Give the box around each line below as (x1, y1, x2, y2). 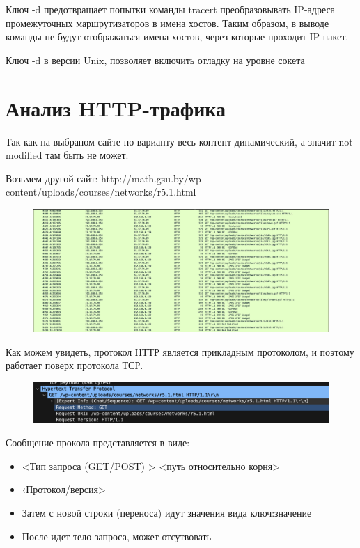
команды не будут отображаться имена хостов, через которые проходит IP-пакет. (6, 29, 349, 44)
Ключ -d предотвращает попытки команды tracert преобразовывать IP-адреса (6, 2, 336, 16)
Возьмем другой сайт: (6, 171, 98, 185)
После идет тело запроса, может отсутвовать (22, 529, 212, 543)
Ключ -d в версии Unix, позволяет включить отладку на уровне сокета (6, 52, 305, 67)
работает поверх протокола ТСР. (6, 358, 143, 373)
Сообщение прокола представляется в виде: (6, 435, 190, 450)
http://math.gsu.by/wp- (101, 171, 205, 185)
